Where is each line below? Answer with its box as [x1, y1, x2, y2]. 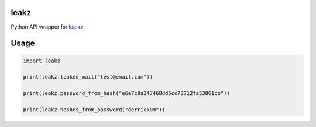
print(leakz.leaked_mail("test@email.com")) [23, 73, 153, 80]
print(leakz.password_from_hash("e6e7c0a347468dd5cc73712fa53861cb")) [23, 90, 231, 97]
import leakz [23, 57, 61, 64]
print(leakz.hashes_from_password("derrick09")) [23, 106, 166, 113]
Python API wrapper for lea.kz [11, 23, 84, 30]
